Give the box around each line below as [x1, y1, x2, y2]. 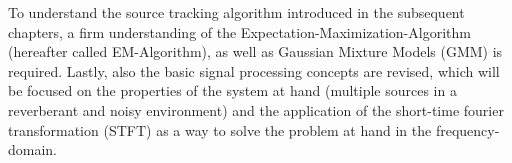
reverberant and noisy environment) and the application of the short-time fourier [8, 99, 504, 120]
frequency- [435, 119, 500, 140]
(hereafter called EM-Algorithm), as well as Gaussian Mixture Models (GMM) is [8, 41, 503, 62]
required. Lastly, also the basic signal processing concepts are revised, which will [8, 60, 500, 81]
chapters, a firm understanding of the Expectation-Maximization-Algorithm [8, 21, 471, 42]
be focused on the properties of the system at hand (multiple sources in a [8, 80, 457, 101]
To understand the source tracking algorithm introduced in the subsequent [8, 2, 465, 22]
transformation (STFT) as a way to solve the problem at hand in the [8, 119, 432, 140]
